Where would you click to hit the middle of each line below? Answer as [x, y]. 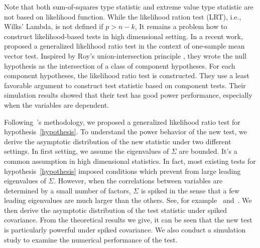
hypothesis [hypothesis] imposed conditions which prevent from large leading [122, 171]
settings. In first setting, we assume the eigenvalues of [87, 151]
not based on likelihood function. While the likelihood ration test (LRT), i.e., [123, 16]
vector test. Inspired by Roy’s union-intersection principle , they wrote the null [125, 55]
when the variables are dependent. [56, 104]
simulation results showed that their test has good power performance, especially [128, 95]
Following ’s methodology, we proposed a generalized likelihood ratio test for [122, 121]
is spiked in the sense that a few [190, 190]
